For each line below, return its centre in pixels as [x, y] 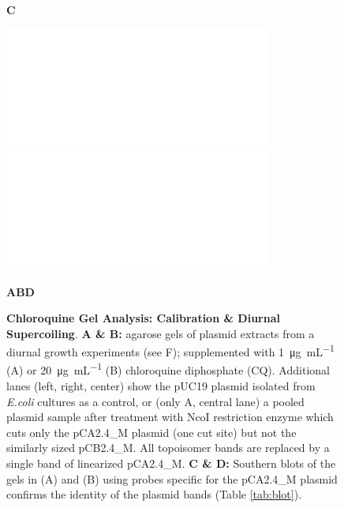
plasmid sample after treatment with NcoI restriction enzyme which [170, 417]
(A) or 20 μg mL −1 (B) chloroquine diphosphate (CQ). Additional [168, 369]
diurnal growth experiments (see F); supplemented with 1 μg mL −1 [170, 351]
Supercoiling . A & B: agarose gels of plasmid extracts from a [161, 333]
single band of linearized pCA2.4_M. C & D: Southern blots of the [171, 463]
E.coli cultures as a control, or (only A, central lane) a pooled [155, 401]
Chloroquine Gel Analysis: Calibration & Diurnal [143, 318]
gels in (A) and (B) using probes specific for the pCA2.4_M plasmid [172, 478]
